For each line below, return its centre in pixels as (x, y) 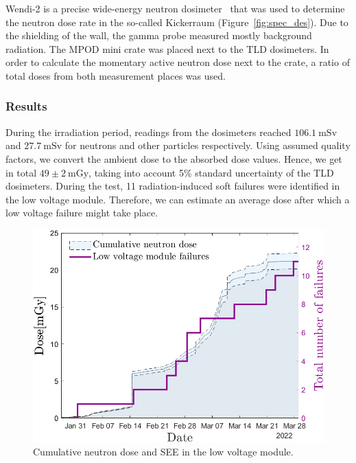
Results (26, 106)
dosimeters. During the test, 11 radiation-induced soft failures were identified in (173, 186)
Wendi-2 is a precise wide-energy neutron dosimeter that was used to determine (175, 8)
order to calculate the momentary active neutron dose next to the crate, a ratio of (178, 62)
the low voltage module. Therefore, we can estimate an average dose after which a (178, 199)
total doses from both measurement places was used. (116, 75)
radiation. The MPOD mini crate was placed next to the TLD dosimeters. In (167, 48)
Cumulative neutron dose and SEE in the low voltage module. (163, 452)
